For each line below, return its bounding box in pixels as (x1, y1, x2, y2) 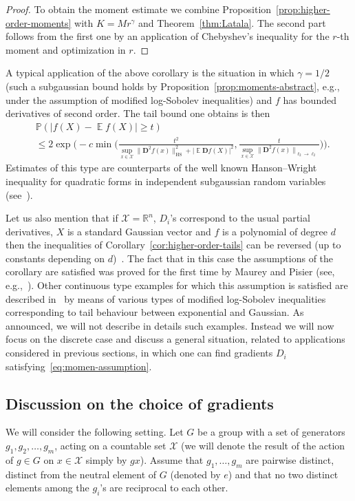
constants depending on (6, 250, 105, 265)
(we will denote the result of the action (181, 438, 345, 453)
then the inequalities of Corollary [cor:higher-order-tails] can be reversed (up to (6, 237, 341, 252)
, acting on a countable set (54, 438, 166, 453)
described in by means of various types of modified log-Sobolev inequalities (6, 291, 326, 306)
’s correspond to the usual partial (170, 211, 310, 225)
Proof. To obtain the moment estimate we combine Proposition (6, 2, 272, 16)
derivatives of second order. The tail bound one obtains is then (6, 106, 270, 120)
